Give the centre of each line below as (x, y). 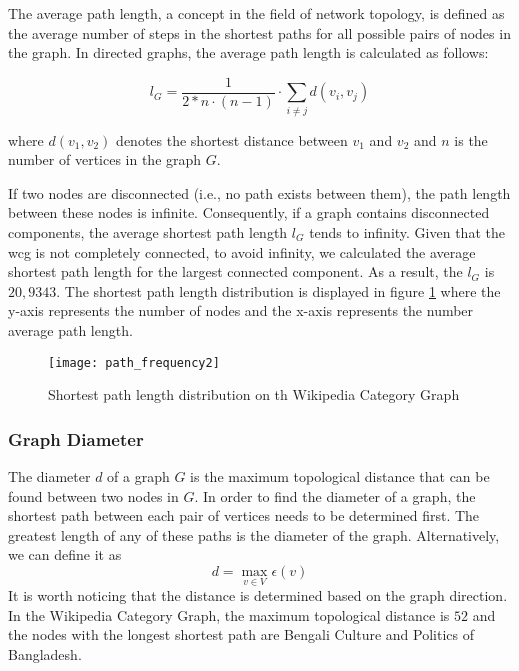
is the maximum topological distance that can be (340, 475)
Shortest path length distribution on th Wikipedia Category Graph (254, 394)
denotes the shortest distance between (232, 139)
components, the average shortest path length (148, 231)
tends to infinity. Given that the (407, 231)
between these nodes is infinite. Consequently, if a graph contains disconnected (249, 212)
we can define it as (65, 554)
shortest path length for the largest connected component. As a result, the (235, 271)
